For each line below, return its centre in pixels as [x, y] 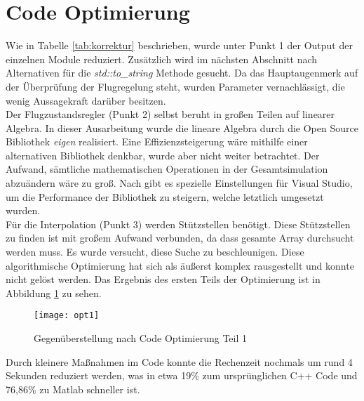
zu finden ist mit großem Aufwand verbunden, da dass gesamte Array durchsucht [180, 238]
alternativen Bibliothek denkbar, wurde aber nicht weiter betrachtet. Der [163, 155]
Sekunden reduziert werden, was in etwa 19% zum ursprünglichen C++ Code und [182, 375]
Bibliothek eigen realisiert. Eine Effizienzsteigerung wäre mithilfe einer [157, 142]
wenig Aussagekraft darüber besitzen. [86, 100]
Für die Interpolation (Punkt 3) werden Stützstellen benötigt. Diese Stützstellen [178, 224]
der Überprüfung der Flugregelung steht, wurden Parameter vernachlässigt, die [175, 86]
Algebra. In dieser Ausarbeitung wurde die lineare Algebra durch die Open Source [182, 127]
